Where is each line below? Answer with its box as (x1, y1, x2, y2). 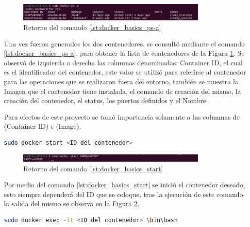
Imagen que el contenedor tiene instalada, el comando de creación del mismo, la (4, 86, 241, 96)
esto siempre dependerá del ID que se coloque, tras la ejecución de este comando (4, 189, 243, 199)
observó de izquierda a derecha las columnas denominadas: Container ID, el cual (4, 57, 243, 67)
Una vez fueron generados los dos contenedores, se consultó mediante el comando (4, 38, 245, 48)
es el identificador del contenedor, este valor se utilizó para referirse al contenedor (4, 67, 246, 77)
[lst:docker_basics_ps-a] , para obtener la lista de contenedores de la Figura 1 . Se (4, 48, 245, 58)
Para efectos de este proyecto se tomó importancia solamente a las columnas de (4, 111, 240, 121)
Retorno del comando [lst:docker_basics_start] (23, 163, 163, 173)
